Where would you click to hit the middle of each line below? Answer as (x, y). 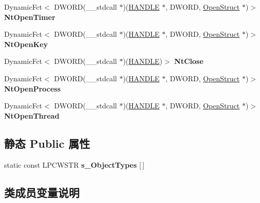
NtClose (189, 61)
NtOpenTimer (30, 17)
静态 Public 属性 (47, 143)
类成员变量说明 (42, 192)
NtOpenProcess (33, 88)
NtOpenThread (32, 115)
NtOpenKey (26, 44)
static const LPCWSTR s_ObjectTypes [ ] (74, 164)
